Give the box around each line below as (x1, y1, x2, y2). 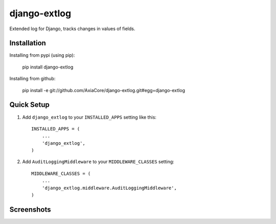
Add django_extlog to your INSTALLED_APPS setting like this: (22, 114, 157, 120)
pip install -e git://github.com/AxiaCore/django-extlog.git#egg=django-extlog (22, 87, 185, 93)
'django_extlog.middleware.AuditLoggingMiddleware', (41, 185, 177, 191)
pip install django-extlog (22, 64, 74, 70)
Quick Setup (9, 100, 50, 109)
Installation (9, 39, 46, 48)
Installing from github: (9, 76, 56, 82)
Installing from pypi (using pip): (9, 52, 75, 58)
